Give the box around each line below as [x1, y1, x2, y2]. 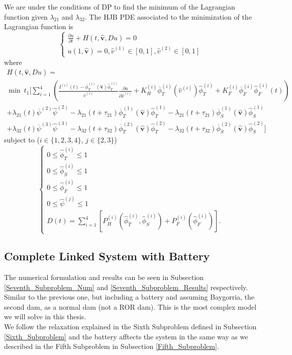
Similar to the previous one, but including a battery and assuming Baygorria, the [4, 292, 255, 302]
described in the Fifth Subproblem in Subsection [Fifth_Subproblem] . [4, 341, 219, 351]
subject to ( [4, 134, 40, 145]
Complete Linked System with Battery [4, 248, 210, 264]
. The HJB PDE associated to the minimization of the [84, 11, 252, 22]
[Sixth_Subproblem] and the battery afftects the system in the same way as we [4, 331, 248, 341]
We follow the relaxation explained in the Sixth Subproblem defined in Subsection [4, 321, 257, 331]
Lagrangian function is [4, 21, 73, 32]
